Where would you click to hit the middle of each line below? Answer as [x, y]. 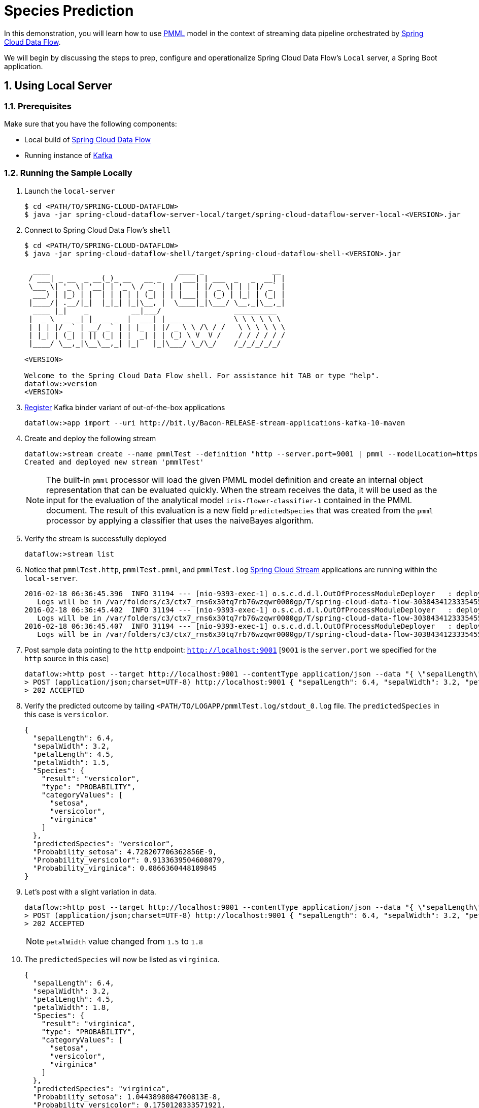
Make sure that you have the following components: [91, 124]
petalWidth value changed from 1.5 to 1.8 [125, 941]
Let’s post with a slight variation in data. [90, 891]
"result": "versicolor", [91, 778]
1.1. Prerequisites [38, 106]
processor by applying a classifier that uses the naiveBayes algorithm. [180, 520]
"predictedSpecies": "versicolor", [104, 843]
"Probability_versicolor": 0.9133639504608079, [129, 860]
